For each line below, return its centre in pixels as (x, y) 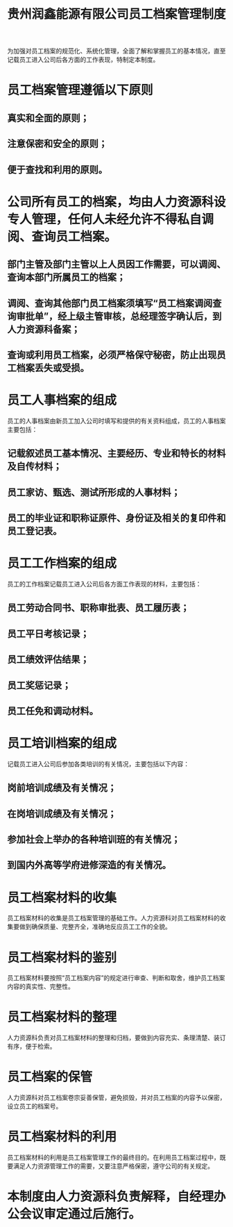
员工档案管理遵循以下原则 (80, 90)
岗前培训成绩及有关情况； (62, 788)
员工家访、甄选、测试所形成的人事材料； (94, 492)
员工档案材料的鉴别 (62, 957)
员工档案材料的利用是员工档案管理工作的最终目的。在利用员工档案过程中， (113, 1158)
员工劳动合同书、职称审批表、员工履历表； (98, 608)
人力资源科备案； (44, 329)
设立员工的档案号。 (35, 1106)
